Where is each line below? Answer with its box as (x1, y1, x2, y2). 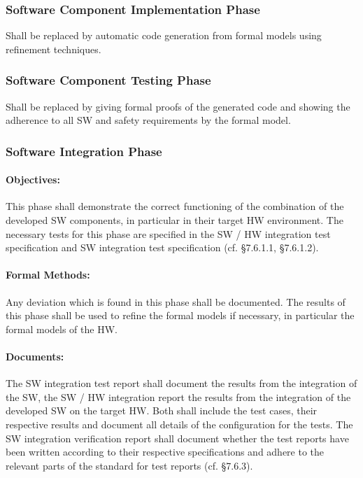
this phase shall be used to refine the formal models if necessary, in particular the (6, 308, 355, 323)
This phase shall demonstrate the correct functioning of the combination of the (6, 199, 344, 213)
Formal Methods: (6, 267, 90, 282)
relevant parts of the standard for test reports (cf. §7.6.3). (6, 458, 253, 472)
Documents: (6, 349, 64, 363)
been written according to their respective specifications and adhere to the (6, 444, 325, 459)
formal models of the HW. (6, 321, 118, 336)
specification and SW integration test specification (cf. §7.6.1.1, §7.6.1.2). (6, 240, 319, 255)
